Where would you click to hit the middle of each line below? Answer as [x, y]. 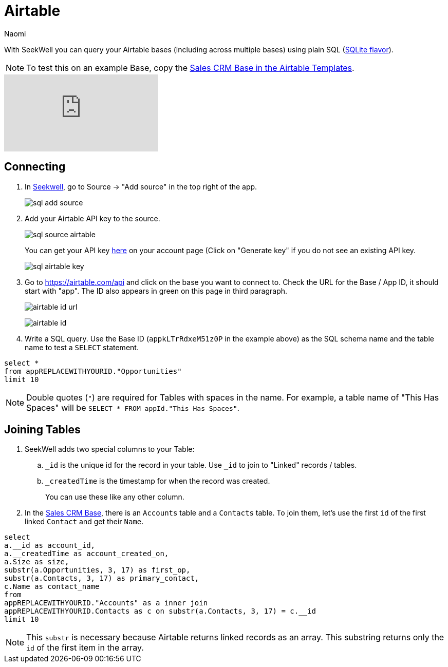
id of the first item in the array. [85, 648]
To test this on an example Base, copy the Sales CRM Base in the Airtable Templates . [190, 68]
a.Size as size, [37, 562]
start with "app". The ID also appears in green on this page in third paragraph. [156, 291]
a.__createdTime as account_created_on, [87, 554]
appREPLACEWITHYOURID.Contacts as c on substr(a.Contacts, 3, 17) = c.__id [160, 611]
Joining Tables [42, 430]
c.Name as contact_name [52, 587]
